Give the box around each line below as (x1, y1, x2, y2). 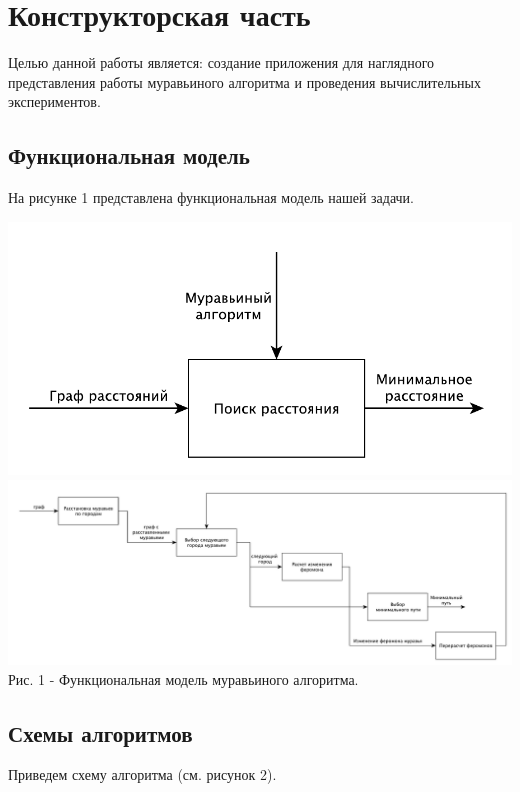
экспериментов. (8, 91, 101, 112)
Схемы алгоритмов (8, 717, 193, 748)
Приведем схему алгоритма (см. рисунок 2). (8, 764, 277, 785)
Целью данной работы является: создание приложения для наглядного (8, 52, 435, 73)
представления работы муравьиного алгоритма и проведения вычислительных (8, 71, 481, 92)
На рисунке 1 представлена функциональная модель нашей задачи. (8, 187, 414, 208)
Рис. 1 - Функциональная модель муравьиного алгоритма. (8, 668, 359, 689)
